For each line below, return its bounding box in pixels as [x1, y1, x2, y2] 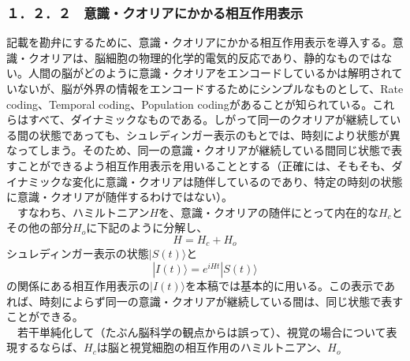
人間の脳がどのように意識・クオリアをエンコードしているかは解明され [28, 65, 392, 81]
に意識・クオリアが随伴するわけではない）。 [6, 188, 233, 205]
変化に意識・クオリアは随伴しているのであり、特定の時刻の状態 [72, 173, 403, 189]
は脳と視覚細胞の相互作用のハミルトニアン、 [96, 339, 328, 355]
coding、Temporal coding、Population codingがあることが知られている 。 [6, 95, 373, 112]
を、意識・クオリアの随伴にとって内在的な [158, 203, 378, 220]
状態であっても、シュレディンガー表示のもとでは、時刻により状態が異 [39, 126, 401, 143]
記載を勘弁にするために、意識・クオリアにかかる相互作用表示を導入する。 [6, 34, 393, 50]
